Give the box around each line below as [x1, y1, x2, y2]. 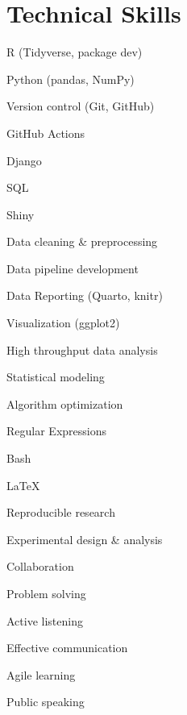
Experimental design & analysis [6, 530, 163, 547]
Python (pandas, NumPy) [6, 70, 135, 87]
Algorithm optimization [6, 395, 123, 412]
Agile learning [6, 666, 76, 683]
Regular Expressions [6, 422, 106, 439]
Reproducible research [6, 504, 115, 521]
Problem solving [6, 585, 86, 601]
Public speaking [6, 693, 85, 710]
